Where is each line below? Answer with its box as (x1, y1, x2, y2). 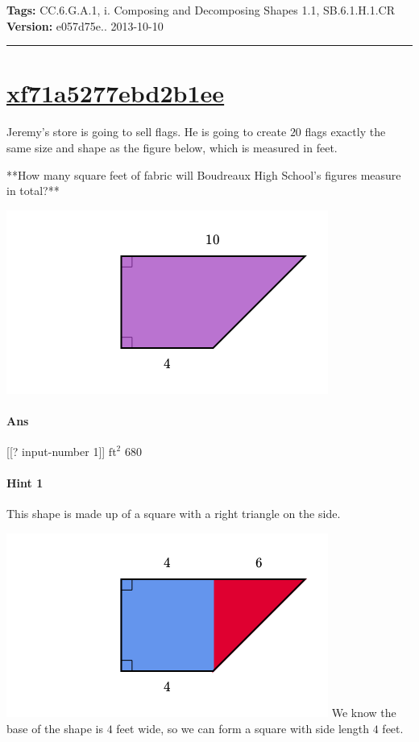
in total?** (6, 182, 60, 199)
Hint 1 (6, 475, 44, 491)
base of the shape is (6, 719, 103, 736)
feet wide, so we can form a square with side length (116, 719, 370, 736)
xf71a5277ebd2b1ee (6, 77, 225, 110)
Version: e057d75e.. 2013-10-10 (6, 17, 164, 34)
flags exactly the (305, 123, 386, 140)
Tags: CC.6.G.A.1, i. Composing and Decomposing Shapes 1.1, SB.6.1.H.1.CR (6, 2, 396, 18)
